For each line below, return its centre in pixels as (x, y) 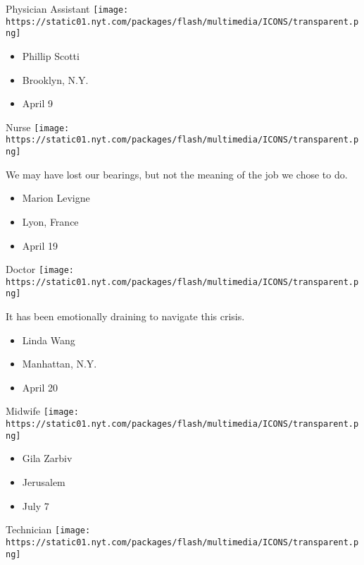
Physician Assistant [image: (67, 8)
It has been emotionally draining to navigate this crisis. (125, 316)
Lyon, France (50, 221)
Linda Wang (49, 340)
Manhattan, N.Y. (59, 364)
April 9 (38, 103)
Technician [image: (48, 529)
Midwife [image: (42, 411)
